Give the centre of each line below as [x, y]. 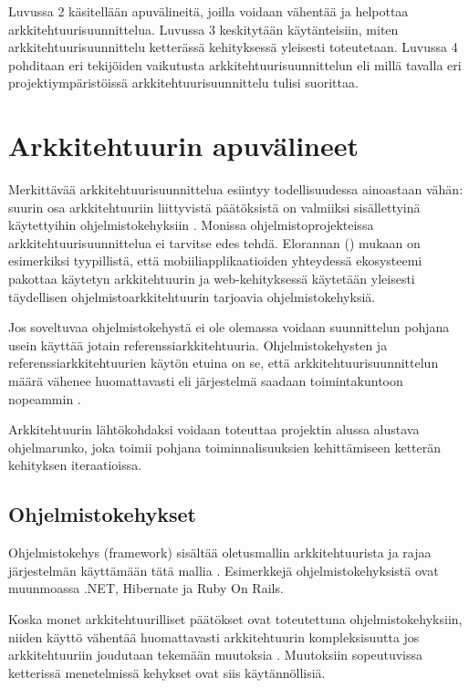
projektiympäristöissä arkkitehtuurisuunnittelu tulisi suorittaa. [183, 83]
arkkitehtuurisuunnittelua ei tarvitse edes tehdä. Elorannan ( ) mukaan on [214, 242]
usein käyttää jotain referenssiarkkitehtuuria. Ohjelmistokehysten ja [198, 344]
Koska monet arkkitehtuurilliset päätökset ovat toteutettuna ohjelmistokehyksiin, [235, 618]
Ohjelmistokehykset [102, 514]
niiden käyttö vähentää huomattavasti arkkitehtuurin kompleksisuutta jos [214, 636]
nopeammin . [45, 398]
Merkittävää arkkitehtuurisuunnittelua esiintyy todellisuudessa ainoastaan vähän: [236, 189]
